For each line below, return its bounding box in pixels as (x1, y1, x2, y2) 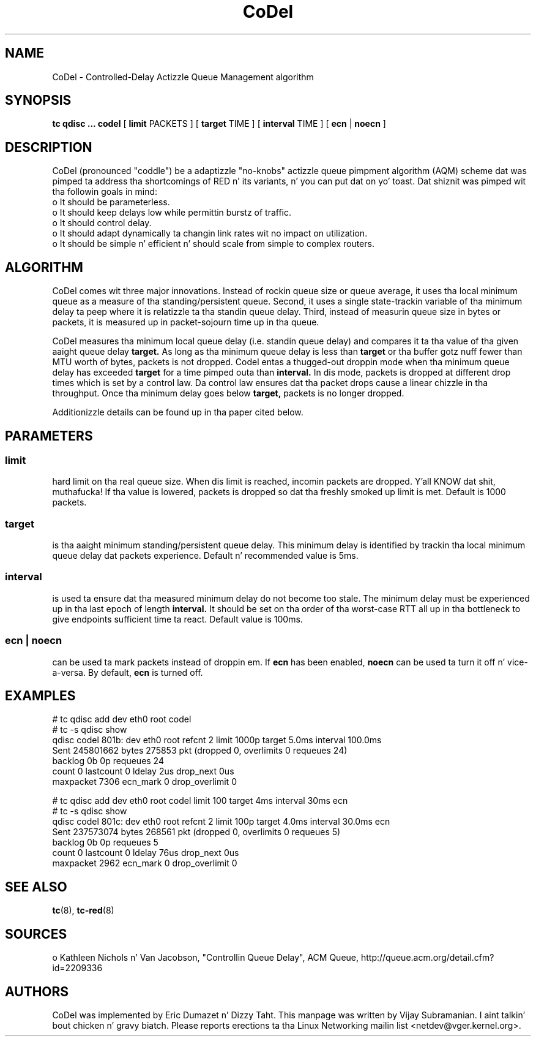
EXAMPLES (5, 688, 76, 704)
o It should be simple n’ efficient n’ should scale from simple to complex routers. (52, 238, 374, 249)
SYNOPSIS (5, 93, 72, 108)
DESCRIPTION (5, 139, 92, 155)
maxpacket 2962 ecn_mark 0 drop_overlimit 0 (52, 858, 237, 869)
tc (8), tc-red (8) (52, 905, 114, 916)
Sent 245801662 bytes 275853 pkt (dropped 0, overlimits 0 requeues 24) (52, 745, 348, 756)
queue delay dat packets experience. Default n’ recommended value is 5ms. (52, 550, 359, 561)
